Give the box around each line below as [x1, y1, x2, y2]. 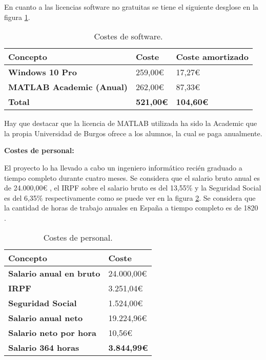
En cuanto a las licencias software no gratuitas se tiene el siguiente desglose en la [4, 2, 258, 12]
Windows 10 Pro [8, 66, 77, 78]
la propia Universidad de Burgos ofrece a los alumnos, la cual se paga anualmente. [4, 128, 262, 138]
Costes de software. [94, 30, 163, 43]
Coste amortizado [176, 51, 249, 63]
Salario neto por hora [8, 326, 96, 338]
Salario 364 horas [8, 341, 79, 353]
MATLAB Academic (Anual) [8, 81, 128, 93]
